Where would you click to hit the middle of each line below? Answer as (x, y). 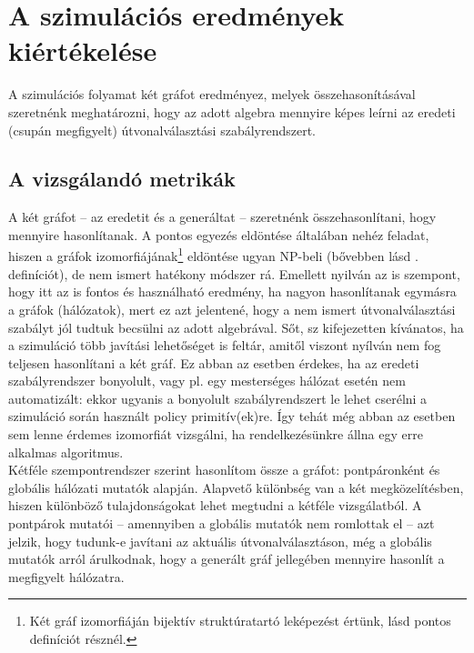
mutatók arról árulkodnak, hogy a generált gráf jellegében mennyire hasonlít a (227, 559)
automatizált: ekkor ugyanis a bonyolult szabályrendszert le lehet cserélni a (218, 398)
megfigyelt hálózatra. (66, 576)
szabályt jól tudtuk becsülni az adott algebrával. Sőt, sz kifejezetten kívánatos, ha (236, 327)
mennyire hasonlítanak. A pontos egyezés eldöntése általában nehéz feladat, (219, 234)
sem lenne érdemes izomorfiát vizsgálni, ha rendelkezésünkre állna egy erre (216, 434)
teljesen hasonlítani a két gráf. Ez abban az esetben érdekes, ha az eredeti (214, 362)
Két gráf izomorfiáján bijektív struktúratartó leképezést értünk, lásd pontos (240, 621)
